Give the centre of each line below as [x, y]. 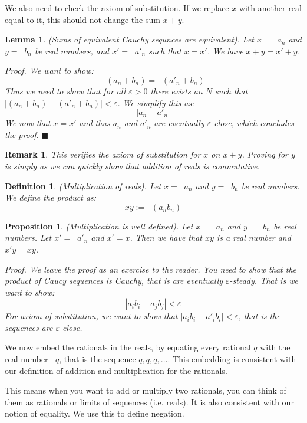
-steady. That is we [264, 281]
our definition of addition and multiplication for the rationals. [116, 370]
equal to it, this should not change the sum [82, 19]
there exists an [176, 91]
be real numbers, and [72, 50]
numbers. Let [28, 237]
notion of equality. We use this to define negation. [95, 413]
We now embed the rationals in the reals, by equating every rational [128, 347]
